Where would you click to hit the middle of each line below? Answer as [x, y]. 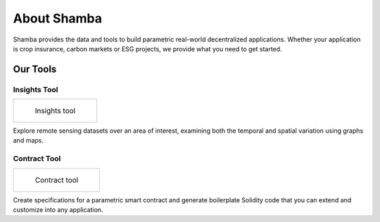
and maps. [28, 141]
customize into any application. [58, 210]
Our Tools [35, 69]
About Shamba [57, 18]
